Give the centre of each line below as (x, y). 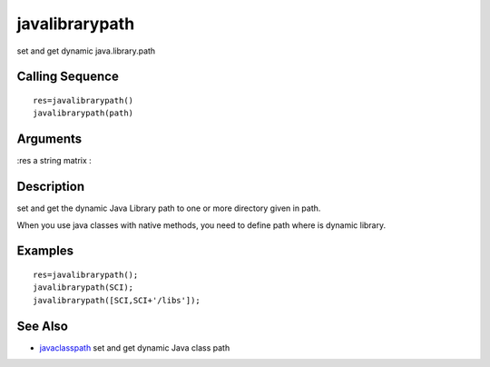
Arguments (49, 139)
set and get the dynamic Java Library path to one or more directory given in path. (169, 208)
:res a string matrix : (54, 161)
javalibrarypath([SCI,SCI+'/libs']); (117, 300)
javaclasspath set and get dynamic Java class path (135, 347)
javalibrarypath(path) (83, 113)
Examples (45, 251)
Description (51, 187)
